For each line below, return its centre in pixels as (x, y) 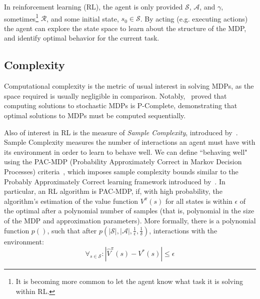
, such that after (72, 230)
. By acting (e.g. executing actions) (194, 18)
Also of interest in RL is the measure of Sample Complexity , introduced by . (121, 132)
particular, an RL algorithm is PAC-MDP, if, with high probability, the (113, 191)
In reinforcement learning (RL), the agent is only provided (93, 7)
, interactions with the (183, 230)
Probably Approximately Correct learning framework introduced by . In (115, 181)
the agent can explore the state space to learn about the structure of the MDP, (125, 28)
